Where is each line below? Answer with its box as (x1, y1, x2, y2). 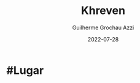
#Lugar (6, 63, 44, 77)
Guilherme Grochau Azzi (72, 24, 134, 31)
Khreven (80, 4, 126, 18)
